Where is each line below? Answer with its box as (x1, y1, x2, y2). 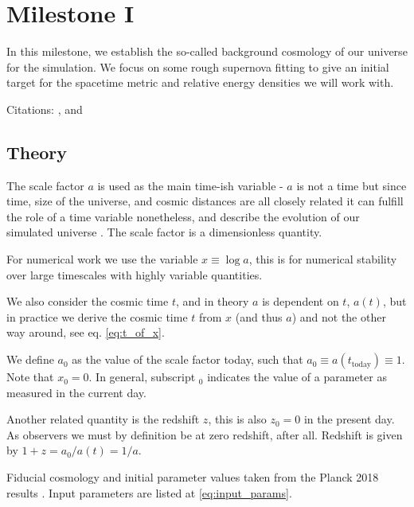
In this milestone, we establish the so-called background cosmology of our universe (6, 43, 408, 60)
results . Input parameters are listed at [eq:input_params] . (6, 484, 292, 501)
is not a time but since (296, 177, 407, 193)
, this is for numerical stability (248, 251, 397, 267)
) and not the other (291, 308, 386, 325)
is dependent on (262, 293, 339, 310)
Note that (6, 369, 54, 385)
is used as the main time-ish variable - (97, 177, 283, 193)
